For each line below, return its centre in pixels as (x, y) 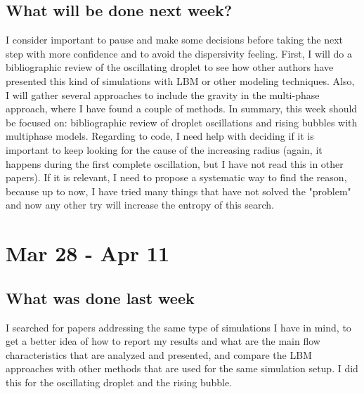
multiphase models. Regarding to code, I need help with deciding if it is (160, 136)
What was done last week (100, 297)
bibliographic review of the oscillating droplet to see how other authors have (170, 67)
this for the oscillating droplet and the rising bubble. (119, 382)
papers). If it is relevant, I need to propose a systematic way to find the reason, (176, 177)
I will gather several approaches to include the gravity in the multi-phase (163, 94)
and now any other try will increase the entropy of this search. (140, 205)
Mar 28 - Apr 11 (88, 253)
